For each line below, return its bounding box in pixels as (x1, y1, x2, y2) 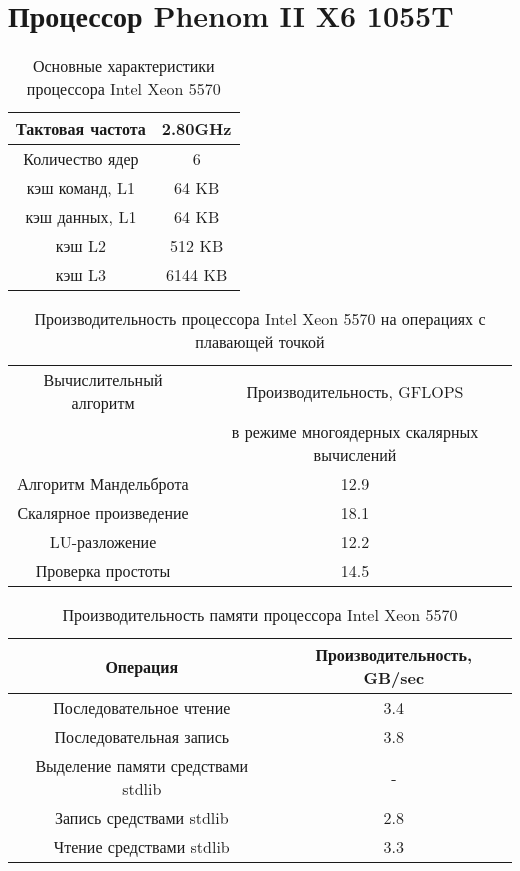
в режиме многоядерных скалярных (231, 420, 479, 444)
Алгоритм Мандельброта (17, 472, 189, 496)
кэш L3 (55, 263, 106, 287)
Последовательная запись (54, 725, 230, 749)
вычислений (313, 443, 397, 467)
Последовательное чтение (53, 696, 231, 720)
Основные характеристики (32, 54, 215, 78)
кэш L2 (55, 234, 106, 258)
